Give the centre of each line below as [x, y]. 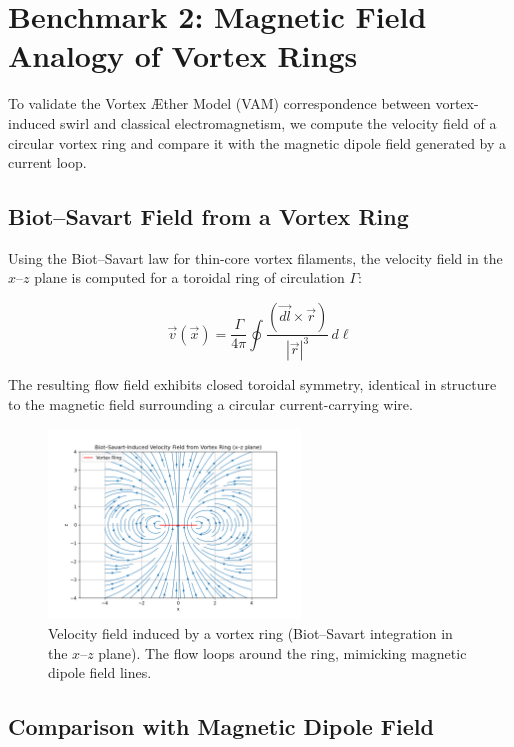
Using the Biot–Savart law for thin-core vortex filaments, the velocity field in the [255, 257]
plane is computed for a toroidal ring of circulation [189, 277]
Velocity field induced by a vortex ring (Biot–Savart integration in [250, 633]
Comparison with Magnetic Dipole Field [221, 726]
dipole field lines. [100, 672]
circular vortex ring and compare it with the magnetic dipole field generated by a [257, 142]
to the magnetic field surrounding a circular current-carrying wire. [210, 404]
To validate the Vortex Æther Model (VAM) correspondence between [219, 103]
